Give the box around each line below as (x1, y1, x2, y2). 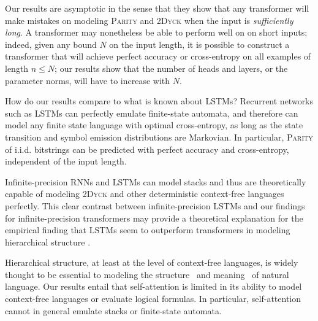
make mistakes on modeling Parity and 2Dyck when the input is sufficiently (5, 14, 293, 26)
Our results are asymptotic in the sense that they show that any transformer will (5, 2, 309, 14)
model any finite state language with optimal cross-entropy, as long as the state (5, 118, 303, 131)
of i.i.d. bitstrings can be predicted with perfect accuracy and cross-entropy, (5, 142, 289, 155)
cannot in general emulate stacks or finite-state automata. (5, 304, 222, 317)
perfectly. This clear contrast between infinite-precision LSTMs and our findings (5, 199, 305, 212)
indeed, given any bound (5, 37, 97, 50)
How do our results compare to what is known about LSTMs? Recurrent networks (5, 95, 314, 107)
